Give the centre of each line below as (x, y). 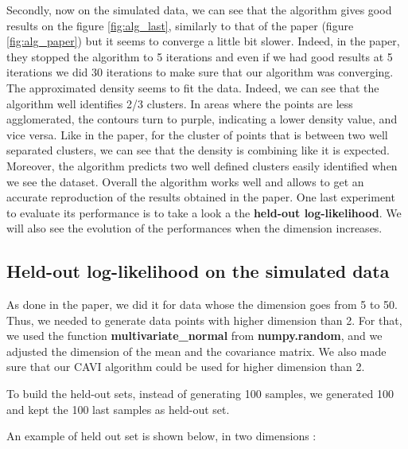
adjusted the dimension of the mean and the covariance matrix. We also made (196, 351)
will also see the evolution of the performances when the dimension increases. (194, 228)
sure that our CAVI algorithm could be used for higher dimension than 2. (186, 367)
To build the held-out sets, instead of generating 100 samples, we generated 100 (200, 394)
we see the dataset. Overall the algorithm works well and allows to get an (185, 181)
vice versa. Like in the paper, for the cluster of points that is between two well (197, 134)
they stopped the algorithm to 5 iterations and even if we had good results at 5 (200, 56)
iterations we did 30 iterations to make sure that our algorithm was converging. (200, 72)
